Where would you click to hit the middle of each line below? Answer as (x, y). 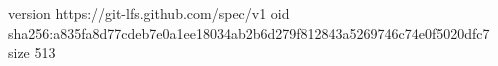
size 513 (32, 52)
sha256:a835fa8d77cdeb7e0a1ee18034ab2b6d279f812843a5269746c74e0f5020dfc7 (249, 32)
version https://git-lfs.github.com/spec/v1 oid (149, 13)
